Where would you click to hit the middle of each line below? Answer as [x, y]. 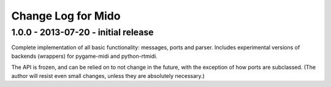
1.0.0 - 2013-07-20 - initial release [82, 32]
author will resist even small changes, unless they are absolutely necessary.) [108, 75]
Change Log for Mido [66, 16]
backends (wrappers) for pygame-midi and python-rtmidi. [84, 56]
